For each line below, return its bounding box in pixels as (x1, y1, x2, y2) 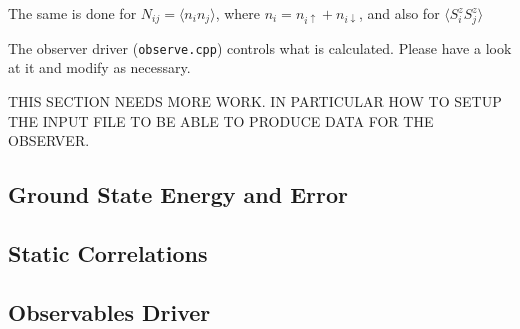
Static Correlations (8, 237, 208, 268)
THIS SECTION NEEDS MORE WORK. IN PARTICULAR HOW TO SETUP (8, 90, 502, 111)
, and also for (359, 3, 440, 23)
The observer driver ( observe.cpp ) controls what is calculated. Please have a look (8, 37, 512, 58)
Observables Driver (8, 296, 211, 327)
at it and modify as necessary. (8, 57, 191, 78)
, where (215, 3, 260, 23)
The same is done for (8, 3, 137, 23)
